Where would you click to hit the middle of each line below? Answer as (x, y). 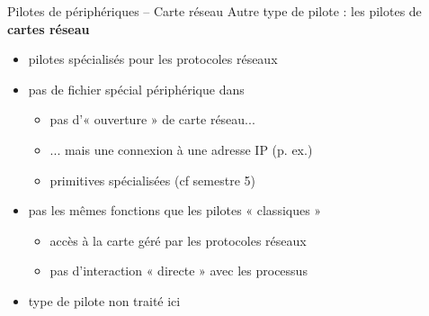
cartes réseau (49, 28)
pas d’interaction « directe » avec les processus (179, 271)
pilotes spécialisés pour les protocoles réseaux (153, 59)
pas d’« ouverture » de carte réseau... (152, 119)
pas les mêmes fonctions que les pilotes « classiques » (175, 210)
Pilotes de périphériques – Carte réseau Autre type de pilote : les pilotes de (214, 11)
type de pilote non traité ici (104, 300)
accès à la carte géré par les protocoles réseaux (178, 240)
